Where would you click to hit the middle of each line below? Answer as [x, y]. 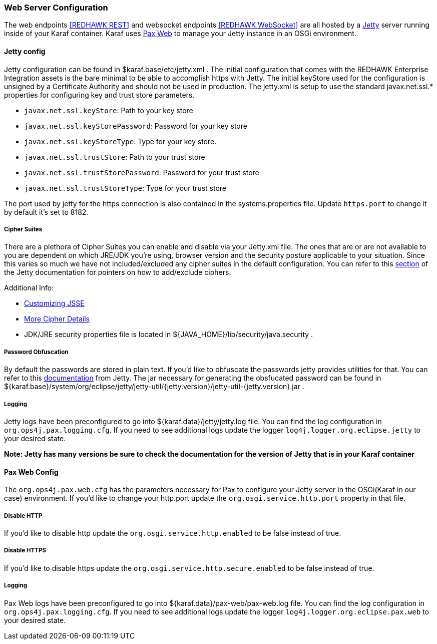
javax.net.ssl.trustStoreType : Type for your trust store [125, 188]
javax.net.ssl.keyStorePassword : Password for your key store [136, 126]
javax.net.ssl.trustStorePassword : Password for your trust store [142, 172]
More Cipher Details [57, 319]
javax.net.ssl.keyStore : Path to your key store [109, 110]
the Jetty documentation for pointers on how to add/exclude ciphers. [118, 272]
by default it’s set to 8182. [46, 212]
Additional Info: [29, 288]
